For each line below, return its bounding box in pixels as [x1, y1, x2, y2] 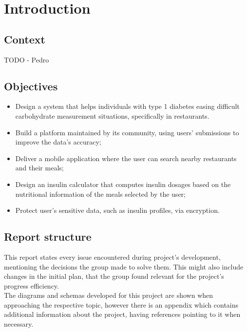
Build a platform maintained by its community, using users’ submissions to [15, 127, 239, 137]
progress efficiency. [4, 280, 59, 290]
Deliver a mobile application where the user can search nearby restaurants [15, 153, 237, 163]
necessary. [4, 319, 34, 329]
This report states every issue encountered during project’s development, [4, 251, 221, 262]
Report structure [4, 229, 92, 244]
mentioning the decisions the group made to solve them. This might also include [4, 261, 244, 271]
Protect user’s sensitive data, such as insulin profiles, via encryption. [15, 205, 220, 215]
